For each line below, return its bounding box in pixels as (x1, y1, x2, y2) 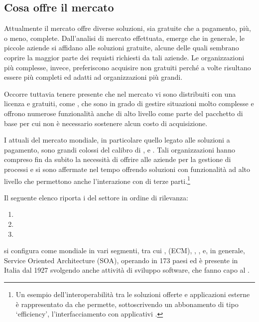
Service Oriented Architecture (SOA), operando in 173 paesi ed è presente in (4, 255, 238, 265)
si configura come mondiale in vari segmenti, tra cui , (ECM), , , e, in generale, (4, 245, 245, 256)
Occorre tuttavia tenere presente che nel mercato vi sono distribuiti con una (4, 88, 236, 99)
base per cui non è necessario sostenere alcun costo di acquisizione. (4, 118, 208, 128)
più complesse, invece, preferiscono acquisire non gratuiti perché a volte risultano (4, 62, 251, 72)
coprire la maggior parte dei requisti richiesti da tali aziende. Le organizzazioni (4, 52, 245, 62)
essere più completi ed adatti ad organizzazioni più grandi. (4, 72, 183, 82)
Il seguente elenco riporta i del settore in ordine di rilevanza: (4, 192, 188, 202)
